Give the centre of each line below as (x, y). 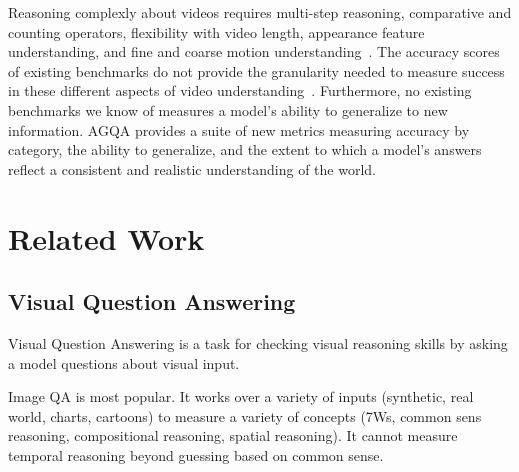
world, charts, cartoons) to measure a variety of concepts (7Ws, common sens (245, 415)
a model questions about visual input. (124, 362)
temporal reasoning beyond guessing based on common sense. (196, 454)
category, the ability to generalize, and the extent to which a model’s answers (245, 149)
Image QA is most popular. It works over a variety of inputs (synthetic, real (241, 396)
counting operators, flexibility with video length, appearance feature (216, 31)
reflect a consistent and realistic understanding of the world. (192, 168)
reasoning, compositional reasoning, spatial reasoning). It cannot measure (233, 435)
